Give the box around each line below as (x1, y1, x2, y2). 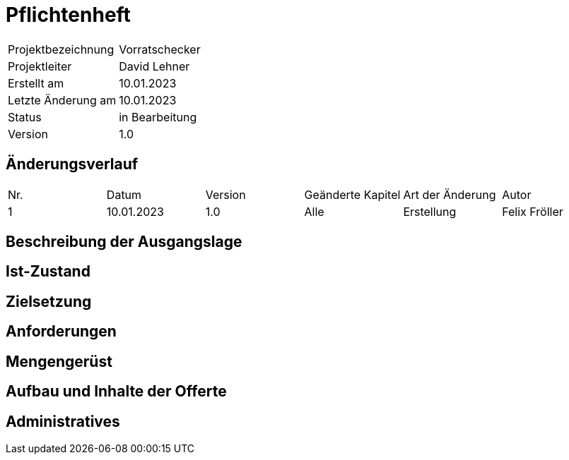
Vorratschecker (119, 42, 201, 56)
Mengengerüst (6, 352, 112, 370)
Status (8, 109, 42, 124)
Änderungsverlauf (6, 155, 139, 174)
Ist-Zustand (6, 262, 90, 281)
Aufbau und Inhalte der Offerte (6, 382, 227, 401)
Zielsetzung (6, 292, 92, 310)
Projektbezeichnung (8, 42, 115, 56)
